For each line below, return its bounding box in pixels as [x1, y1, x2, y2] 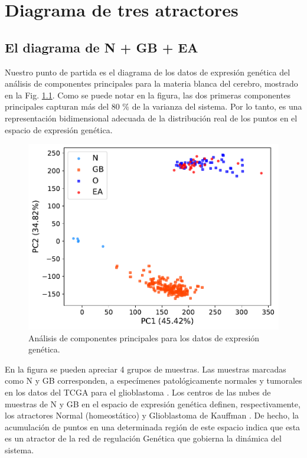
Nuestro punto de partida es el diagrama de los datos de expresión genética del [5, 65, 290, 78]
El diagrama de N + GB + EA [5, 38, 198, 56]
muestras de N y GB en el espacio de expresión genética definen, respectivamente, [5, 397, 301, 410]
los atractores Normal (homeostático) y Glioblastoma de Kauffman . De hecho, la [5, 409, 299, 421]
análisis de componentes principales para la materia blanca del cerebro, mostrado [5, 77, 298, 90]
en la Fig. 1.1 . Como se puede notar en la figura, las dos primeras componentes [5, 88, 291, 101]
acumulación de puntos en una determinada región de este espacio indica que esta [5, 420, 301, 433]
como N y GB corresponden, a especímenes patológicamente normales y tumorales [5, 374, 302, 387]
